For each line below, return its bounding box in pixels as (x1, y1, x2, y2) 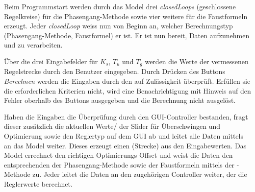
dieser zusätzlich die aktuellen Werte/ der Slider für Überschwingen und (4, 121, 221, 131)
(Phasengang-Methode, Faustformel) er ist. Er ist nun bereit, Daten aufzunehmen (4, 30, 250, 40)
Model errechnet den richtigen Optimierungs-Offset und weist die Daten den (4, 150, 233, 160)
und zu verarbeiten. (4, 40, 63, 50)
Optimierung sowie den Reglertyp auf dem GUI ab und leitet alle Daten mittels (4, 130, 243, 141)
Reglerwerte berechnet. (4, 178, 73, 189)
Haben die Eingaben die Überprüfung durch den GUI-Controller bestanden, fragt (4, 111, 248, 121)
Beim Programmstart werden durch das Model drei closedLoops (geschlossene (4, 1, 236, 11)
